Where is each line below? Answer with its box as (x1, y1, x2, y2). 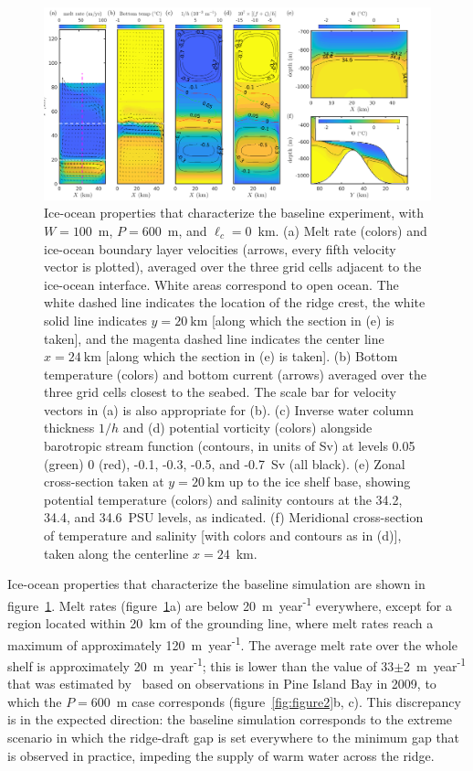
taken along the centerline (44, 543, 189, 562)
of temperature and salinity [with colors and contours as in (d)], (44, 526, 402, 545)
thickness (44, 418, 95, 437)
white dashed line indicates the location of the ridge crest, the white (44, 293, 426, 312)
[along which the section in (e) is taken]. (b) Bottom (105, 347, 398, 366)
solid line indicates (44, 310, 147, 329)
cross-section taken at (44, 472, 164, 491)
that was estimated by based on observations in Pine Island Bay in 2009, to (7, 674, 436, 693)
